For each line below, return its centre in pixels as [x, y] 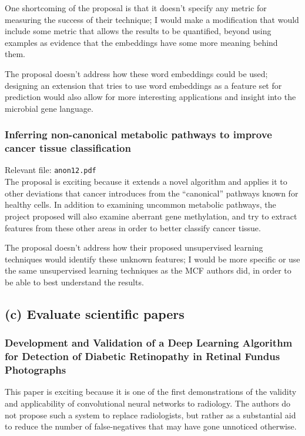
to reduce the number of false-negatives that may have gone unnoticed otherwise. [151, 426]
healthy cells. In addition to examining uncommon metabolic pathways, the [140, 204]
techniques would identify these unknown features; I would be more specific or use [152, 259]
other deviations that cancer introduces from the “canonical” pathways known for [152, 193]
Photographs [36, 370]
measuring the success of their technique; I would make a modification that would [152, 19]
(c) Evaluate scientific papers [95, 313]
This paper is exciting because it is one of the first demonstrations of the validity [151, 392]
